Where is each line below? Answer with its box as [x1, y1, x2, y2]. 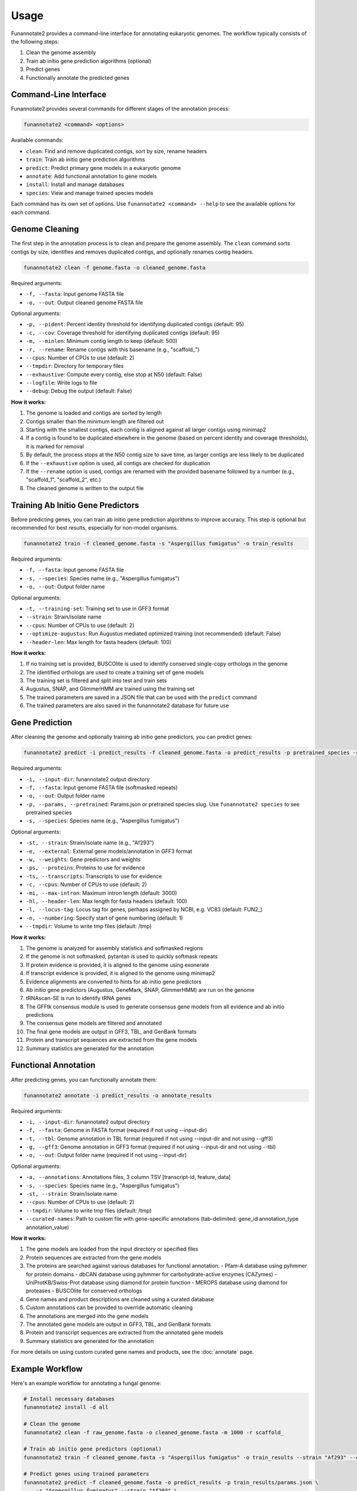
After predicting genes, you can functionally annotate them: [11, 1076, 157, 1083]
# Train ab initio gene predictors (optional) [23, 1446, 162, 1452]
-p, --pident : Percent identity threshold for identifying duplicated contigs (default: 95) [26, 321, 245, 328]
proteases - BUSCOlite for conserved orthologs [26, 1287, 142, 1294]
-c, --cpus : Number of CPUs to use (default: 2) [26, 881, 147, 888]
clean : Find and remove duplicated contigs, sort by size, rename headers [26, 147, 208, 154]
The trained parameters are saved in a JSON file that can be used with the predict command [26, 694, 257, 701]
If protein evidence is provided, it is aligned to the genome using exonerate [26, 961, 209, 969]
